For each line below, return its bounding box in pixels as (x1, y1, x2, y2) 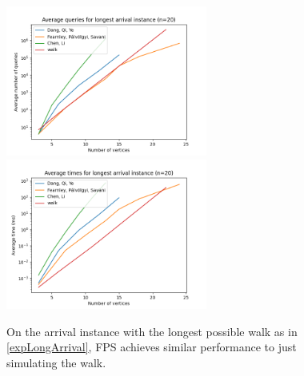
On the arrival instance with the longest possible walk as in (6, 323, 298, 339)
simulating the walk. (6, 354, 106, 370)
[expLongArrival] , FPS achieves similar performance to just (6, 338, 297, 355)
